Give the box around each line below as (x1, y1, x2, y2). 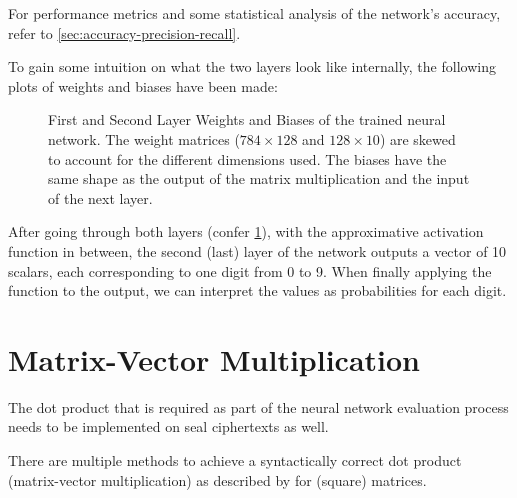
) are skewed (379, 128, 456, 149)
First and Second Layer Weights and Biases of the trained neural (48, 109, 446, 130)
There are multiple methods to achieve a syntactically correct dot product (8, 450, 462, 471)
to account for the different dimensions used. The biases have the (48, 148, 447, 169)
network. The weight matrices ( (48, 128, 240, 149)
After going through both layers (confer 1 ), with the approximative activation (8, 221, 484, 242)
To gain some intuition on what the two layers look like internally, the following (8, 56, 496, 77)
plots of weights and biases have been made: (8, 75, 278, 96)
